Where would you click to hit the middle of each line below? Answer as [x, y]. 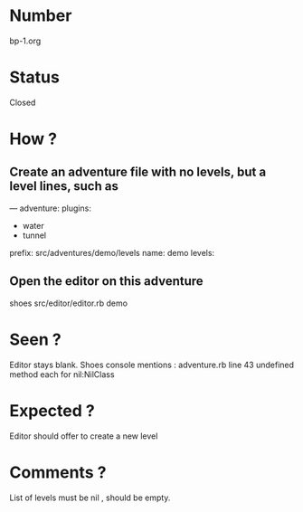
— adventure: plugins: [51, 208]
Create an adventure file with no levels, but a [138, 172]
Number [41, 16]
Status [35, 77]
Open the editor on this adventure [106, 281]
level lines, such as [64, 186]
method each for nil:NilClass [62, 374]
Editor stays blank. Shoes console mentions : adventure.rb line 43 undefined [152, 365]
